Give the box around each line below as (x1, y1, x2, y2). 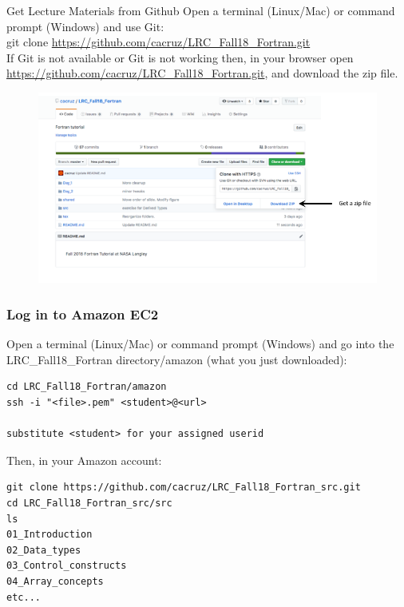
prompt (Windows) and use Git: (6, 18, 164, 34)
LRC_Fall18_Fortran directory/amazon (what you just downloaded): (6, 351, 347, 367)
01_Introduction (6, 529, 93, 541)
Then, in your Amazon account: (6, 451, 162, 468)
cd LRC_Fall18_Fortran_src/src (6, 498, 172, 510)
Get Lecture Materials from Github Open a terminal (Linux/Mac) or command (6, 2, 395, 18)
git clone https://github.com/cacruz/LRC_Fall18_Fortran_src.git (6, 482, 361, 494)
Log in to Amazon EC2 (6, 303, 159, 323)
